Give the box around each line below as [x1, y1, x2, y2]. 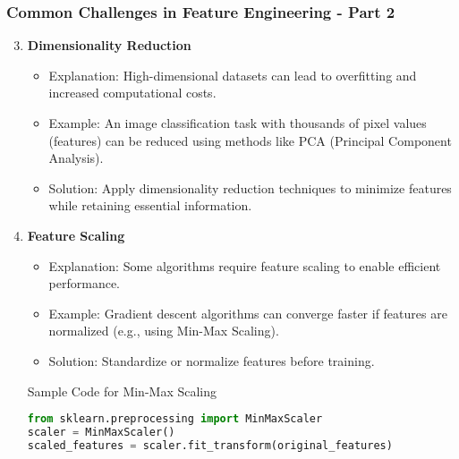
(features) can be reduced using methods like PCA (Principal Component [48, 131, 452, 149]
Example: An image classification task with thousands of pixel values [48, 114, 427, 132]
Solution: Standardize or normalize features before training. [48, 351, 375, 370]
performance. [48, 274, 121, 293]
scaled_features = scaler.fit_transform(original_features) [27, 438, 393, 452]
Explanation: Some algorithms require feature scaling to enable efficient [48, 256, 441, 275]
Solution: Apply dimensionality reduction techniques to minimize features [48, 178, 452, 197]
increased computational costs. [48, 83, 217, 102]
